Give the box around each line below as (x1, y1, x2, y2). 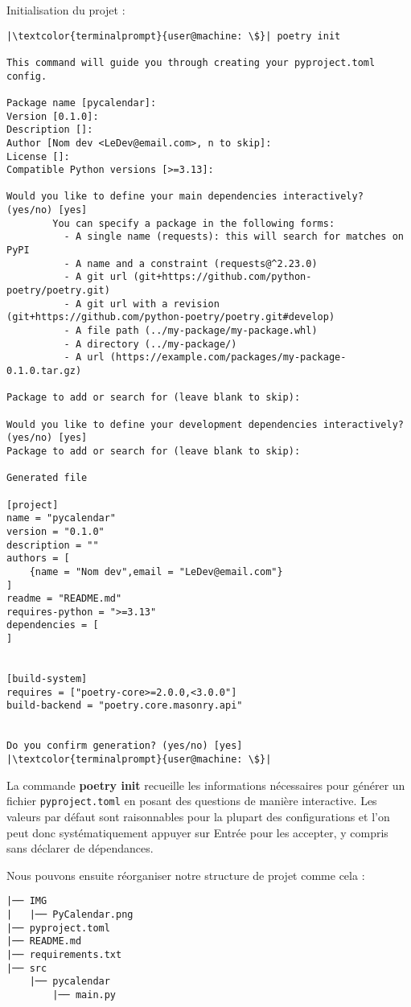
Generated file (6, 472, 88, 484)
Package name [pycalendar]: (6, 97, 157, 109)
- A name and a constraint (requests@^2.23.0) (64, 257, 318, 269)
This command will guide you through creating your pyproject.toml (6, 56, 376, 68)
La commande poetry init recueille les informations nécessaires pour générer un (6, 776, 405, 793)
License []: (6, 150, 70, 162)
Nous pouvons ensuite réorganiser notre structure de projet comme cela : (6, 866, 365, 883)
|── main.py (52, 989, 117, 1001)
